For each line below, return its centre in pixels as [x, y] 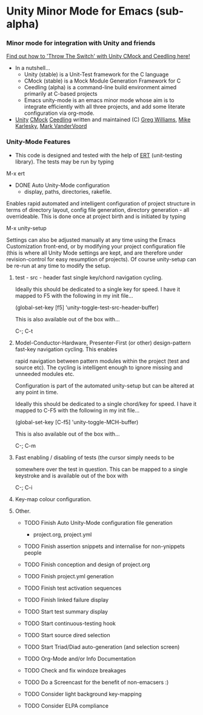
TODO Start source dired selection [67, 635]
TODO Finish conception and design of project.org [87, 564]
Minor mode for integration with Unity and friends [81, 43]
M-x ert [16, 173]
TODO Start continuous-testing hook [70, 623]
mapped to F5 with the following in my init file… [74, 295]
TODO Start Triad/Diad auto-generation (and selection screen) [102, 647]
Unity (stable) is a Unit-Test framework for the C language [96, 75]
